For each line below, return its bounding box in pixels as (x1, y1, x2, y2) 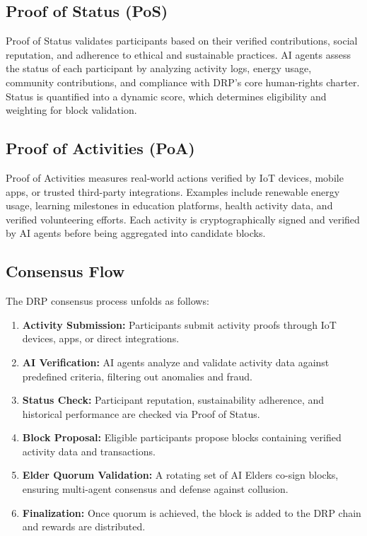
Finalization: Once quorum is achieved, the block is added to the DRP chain (22, 505, 361, 520)
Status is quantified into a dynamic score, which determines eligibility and (6, 88, 327, 103)
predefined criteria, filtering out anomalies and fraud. (22, 368, 252, 383)
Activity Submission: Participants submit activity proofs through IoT (22, 317, 337, 332)
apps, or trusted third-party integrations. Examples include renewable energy (6, 184, 340, 199)
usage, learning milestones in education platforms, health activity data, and (6, 198, 333, 213)
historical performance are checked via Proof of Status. (22, 406, 260, 421)
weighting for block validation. (6, 103, 137, 117)
